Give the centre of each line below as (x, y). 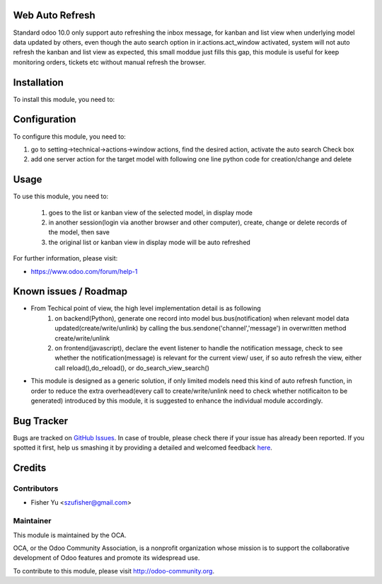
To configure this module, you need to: (70, 136)
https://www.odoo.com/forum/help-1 (84, 271)
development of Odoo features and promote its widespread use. (106, 558)
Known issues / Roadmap (70, 291)
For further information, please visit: (65, 258)
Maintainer (32, 521)
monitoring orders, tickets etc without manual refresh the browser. (110, 62)
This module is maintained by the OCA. (70, 535)
